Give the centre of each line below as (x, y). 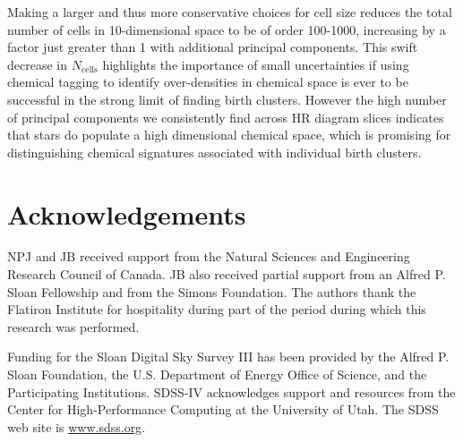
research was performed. (73, 326)
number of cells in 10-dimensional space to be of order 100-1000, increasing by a (227, 29)
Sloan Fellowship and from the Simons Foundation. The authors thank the (212, 291)
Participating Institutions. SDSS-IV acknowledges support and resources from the (231, 391)
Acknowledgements (127, 213)
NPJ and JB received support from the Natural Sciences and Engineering (209, 256)
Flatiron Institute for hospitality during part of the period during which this (217, 309)
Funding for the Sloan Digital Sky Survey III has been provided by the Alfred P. (228, 357)
